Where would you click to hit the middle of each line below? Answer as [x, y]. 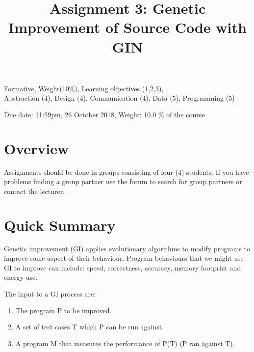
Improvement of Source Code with [127, 27]
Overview [37, 148]
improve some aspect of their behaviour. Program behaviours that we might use [124, 258]
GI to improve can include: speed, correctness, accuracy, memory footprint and [123, 267]
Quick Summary [60, 225]
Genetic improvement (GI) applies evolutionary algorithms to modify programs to [127, 248]
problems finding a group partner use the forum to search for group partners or [123, 181]
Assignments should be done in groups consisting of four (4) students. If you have [127, 172]
